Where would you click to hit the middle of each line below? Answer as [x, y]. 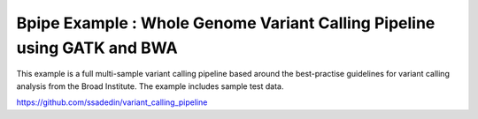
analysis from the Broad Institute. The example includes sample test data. [150, 86]
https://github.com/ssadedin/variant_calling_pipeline [112, 102]
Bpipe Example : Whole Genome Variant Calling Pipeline [226, 23]
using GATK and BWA [97, 48]
